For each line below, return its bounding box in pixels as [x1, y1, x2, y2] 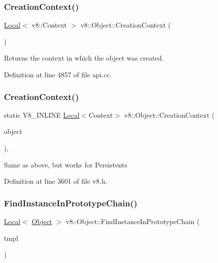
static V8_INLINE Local [4, 109, 80, 120]
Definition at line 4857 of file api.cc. [4, 69, 112, 79]
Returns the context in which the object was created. [4, 53, 164, 63]
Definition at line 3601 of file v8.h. [4, 176, 107, 186]
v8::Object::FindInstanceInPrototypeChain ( [65, 216, 200, 226]
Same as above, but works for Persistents [4, 159, 127, 169]
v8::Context [31, 20, 67, 30]
